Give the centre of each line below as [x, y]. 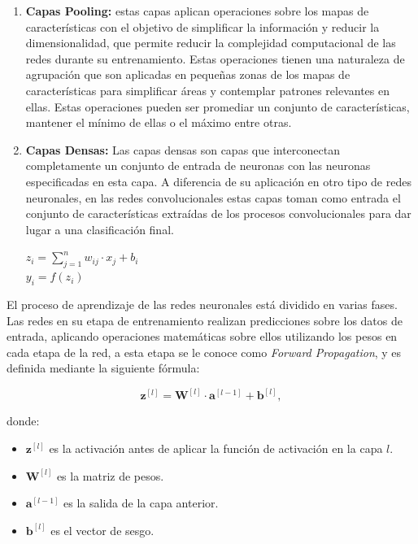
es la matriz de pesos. [110, 475]
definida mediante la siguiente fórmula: [103, 368]
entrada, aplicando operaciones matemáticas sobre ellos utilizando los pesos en [202, 336]
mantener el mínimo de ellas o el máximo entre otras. [159, 122]
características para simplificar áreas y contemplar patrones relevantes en [207, 90]
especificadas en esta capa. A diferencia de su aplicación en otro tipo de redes [218, 181]
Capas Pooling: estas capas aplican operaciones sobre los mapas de [197, 11]
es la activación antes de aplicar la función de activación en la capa [216, 448]
